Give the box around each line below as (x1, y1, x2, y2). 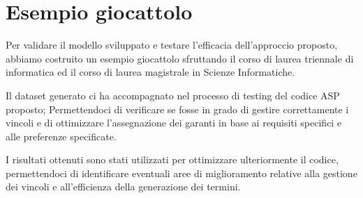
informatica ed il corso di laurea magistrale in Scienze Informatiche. (6, 65, 295, 79)
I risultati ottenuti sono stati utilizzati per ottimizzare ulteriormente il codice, (6, 152, 339, 167)
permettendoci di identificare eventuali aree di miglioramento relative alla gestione (6, 165, 357, 180)
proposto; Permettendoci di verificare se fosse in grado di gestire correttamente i (6, 101, 349, 116)
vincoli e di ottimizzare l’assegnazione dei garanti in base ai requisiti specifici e (6, 115, 342, 130)
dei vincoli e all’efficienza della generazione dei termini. (6, 179, 241, 194)
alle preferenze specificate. (6, 129, 117, 143)
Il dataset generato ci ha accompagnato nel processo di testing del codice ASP (6, 88, 340, 102)
